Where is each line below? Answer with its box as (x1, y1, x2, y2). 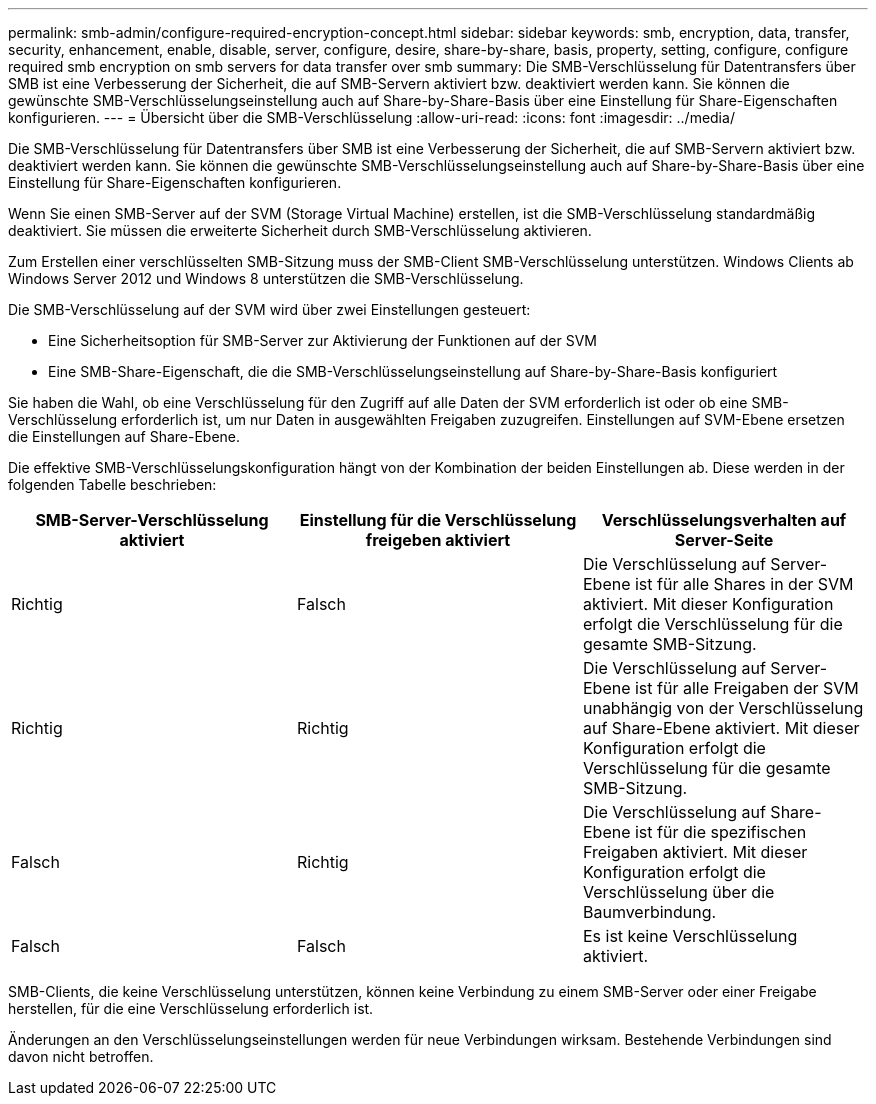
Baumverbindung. (582, 902, 717, 922)
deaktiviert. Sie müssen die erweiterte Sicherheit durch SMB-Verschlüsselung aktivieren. (8, 222, 592, 239)
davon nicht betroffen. (8, 1048, 154, 1065)
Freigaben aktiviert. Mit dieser (582, 842, 808, 862)
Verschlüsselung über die (582, 882, 775, 902)
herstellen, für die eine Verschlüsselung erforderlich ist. (8, 1000, 374, 1017)
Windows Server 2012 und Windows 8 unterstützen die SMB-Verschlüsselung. (8, 270, 524, 287)
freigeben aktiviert (365, 530, 511, 550)
